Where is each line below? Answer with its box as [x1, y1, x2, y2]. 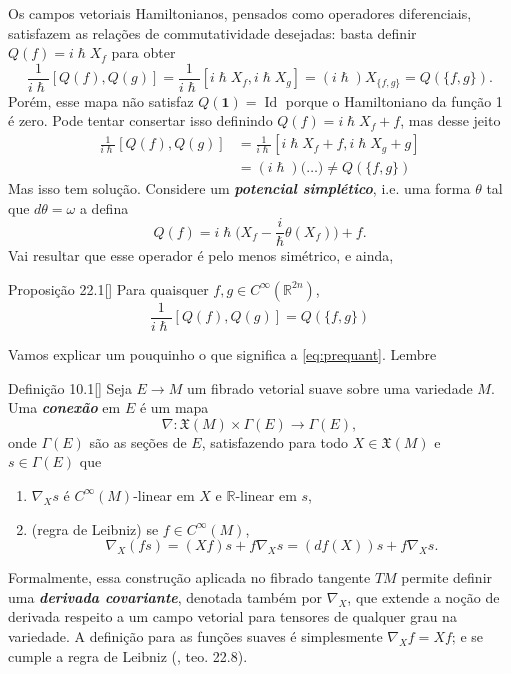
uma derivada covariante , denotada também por [8, 586, 323, 607]
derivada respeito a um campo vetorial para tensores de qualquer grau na [8, 606, 457, 627]
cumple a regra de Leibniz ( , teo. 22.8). [8, 645, 248, 666]
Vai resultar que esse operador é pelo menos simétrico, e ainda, [8, 245, 394, 266]
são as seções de [89, 431, 187, 452]
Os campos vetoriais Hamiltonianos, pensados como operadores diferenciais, [8, 3, 472, 23]
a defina [79, 197, 129, 218]
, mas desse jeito [400, 110, 501, 131]
